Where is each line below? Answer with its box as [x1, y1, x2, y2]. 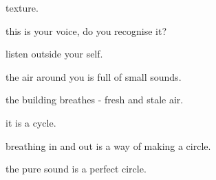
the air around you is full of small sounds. [6, 69, 182, 83]
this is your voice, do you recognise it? [6, 23, 167, 38]
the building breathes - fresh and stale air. [6, 92, 184, 107]
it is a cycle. [6, 115, 56, 129]
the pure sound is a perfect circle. [6, 162, 147, 176]
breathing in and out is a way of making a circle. [6, 138, 211, 153]
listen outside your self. [6, 47, 103, 61]
